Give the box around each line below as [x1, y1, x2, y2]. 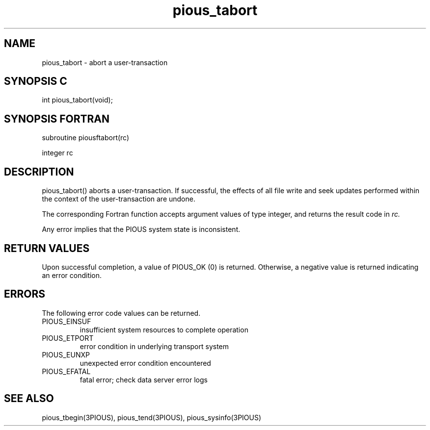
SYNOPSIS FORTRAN [4, 112, 110, 125]
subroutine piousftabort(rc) [42, 133, 130, 142]
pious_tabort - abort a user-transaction [42, 58, 168, 67]
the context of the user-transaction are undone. [42, 195, 195, 203]
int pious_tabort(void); [42, 96, 113, 104]
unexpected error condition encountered [80, 358, 211, 367]
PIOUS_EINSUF [42, 317, 91, 326]
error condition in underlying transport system [80, 342, 229, 351]
